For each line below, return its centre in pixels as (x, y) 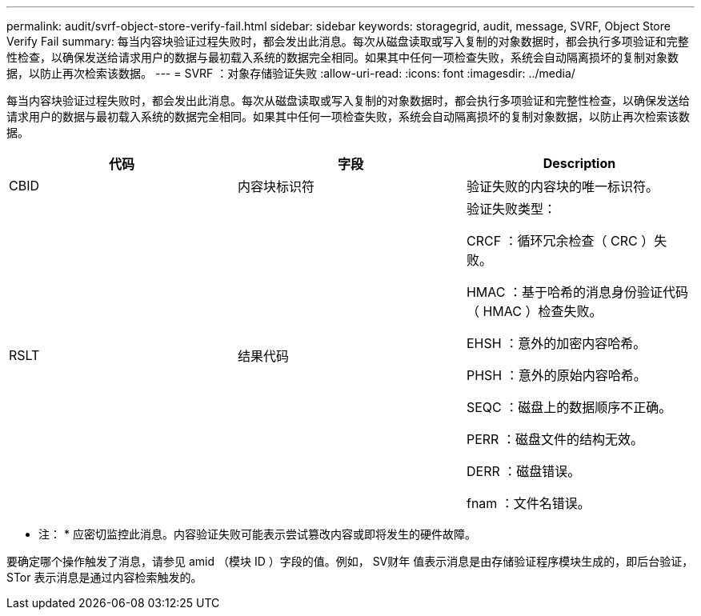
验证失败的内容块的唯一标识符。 (562, 186)
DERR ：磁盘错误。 (523, 471)
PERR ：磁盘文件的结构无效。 (555, 439)
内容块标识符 (276, 186)
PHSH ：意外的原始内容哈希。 (556, 375)
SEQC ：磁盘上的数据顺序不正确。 (569, 407)
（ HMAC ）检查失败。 (534, 311)
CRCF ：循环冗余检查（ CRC (552, 241)
